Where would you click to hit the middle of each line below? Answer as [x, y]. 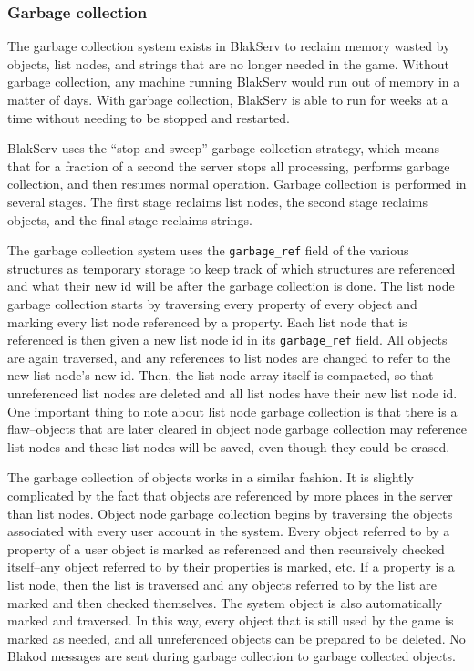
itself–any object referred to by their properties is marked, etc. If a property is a [231, 567]
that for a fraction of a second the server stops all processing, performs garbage [229, 165]
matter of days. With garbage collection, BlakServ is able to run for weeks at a [228, 99]
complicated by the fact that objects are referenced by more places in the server [230, 495]
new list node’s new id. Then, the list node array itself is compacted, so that [221, 375]
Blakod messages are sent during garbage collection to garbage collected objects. [232, 656]
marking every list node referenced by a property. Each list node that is [207, 321]
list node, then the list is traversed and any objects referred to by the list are [222, 584]
